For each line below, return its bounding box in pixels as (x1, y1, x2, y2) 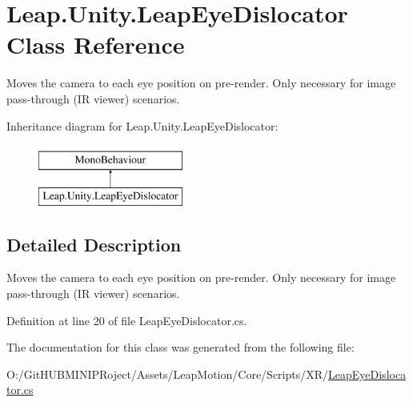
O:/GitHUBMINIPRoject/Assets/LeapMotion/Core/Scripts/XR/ (6, 365, 329, 382)
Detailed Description (6, 231, 182, 256)
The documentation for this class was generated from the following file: (6, 339, 355, 356)
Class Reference (6, 28, 185, 61)
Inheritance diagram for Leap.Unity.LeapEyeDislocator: (6, 117, 279, 134)
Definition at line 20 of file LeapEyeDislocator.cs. (6, 312, 247, 328)
